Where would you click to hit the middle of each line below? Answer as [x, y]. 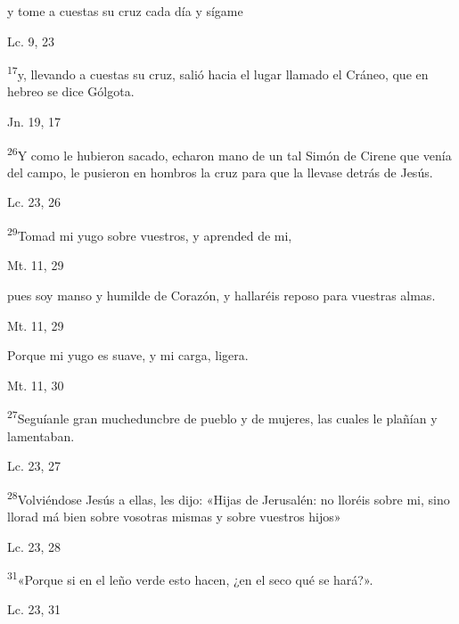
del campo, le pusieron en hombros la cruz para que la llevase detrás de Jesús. [220, 172]
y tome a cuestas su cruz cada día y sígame [125, 11]
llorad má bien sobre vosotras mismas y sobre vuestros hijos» [174, 516]
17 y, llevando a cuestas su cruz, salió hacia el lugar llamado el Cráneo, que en [218, 73]
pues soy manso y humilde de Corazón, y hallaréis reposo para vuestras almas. [221, 295]
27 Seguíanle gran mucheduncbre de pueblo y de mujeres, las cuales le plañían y [222, 417]
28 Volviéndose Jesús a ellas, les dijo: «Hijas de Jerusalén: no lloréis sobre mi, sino [229, 497]
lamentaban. [41, 435]
